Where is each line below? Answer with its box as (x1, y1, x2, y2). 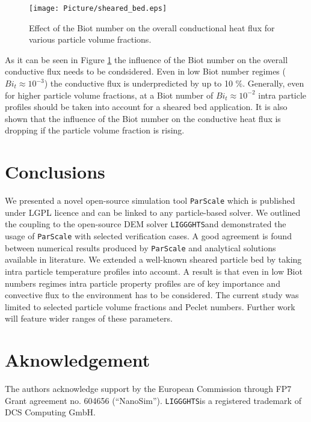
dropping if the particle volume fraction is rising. (5, 124, 185, 136)
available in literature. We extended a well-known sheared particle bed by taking (5, 253, 302, 266)
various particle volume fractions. (29, 33, 152, 46)
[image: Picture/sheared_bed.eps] (29, 4, 167, 13)
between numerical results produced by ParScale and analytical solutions (5, 241, 276, 254)
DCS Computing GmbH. (5, 406, 96, 418)
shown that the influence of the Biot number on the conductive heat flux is (5, 112, 281, 124)
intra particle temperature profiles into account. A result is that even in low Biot (5, 265, 303, 277)
